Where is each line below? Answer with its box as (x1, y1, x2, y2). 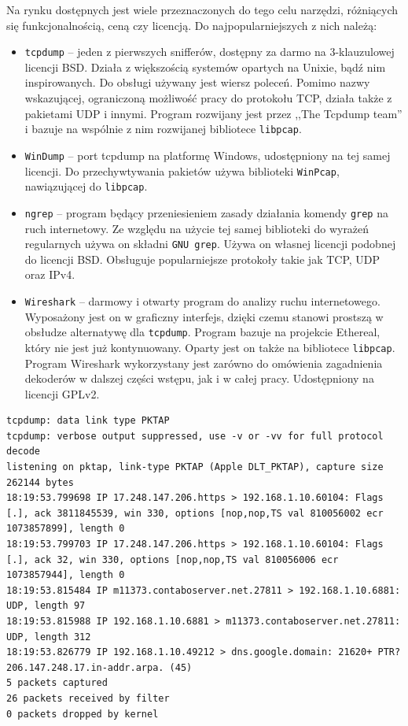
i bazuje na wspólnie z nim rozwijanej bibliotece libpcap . (24, 120, 302, 137)
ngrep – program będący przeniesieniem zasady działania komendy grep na (24, 204, 388, 220)
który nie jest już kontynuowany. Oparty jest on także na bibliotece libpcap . (24, 339, 395, 355)
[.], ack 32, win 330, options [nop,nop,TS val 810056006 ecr (6, 554, 339, 565)
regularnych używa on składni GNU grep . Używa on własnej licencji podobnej (24, 235, 396, 252)
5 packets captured (6, 677, 108, 689)
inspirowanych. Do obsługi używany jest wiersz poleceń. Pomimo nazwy (24, 74, 370, 91)
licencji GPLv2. (24, 385, 100, 402)
